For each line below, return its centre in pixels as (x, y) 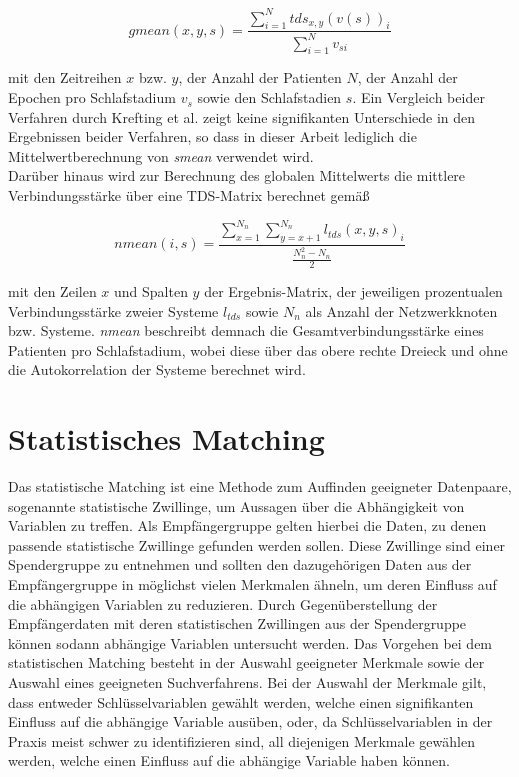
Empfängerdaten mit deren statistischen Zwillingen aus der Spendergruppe (237, 623)
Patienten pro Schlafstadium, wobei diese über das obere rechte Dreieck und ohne (258, 349)
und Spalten (151, 290)
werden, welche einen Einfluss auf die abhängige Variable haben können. (229, 760)
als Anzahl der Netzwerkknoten (401, 310)
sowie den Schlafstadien (269, 97)
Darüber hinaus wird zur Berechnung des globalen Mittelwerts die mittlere (237, 175)
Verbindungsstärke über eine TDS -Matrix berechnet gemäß (189, 195)
